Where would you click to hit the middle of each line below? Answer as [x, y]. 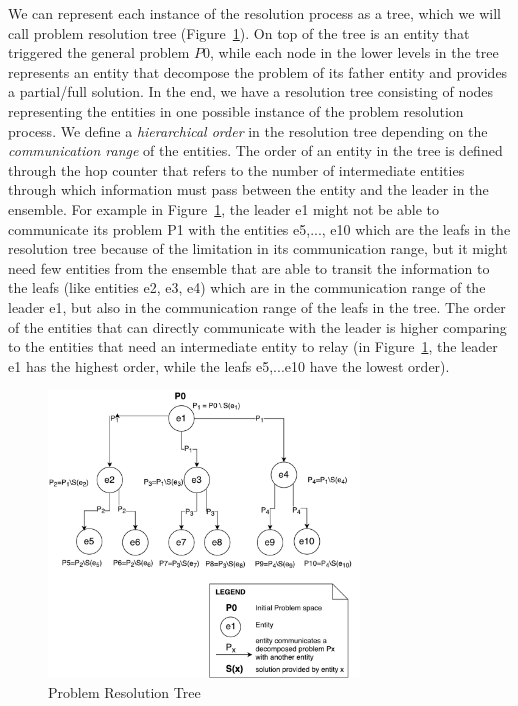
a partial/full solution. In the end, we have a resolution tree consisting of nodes [251, 91]
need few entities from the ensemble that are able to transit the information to [249, 267]
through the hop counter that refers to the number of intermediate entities [236, 169]
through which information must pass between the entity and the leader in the [248, 189]
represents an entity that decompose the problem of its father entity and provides [258, 71]
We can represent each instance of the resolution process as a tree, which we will [254, 13]
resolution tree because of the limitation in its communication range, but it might [258, 248]
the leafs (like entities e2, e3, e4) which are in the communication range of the [247, 287]
